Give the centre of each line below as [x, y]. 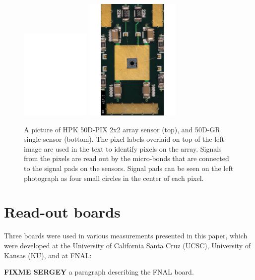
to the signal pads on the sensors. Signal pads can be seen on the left [129, 168]
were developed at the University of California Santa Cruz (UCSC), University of [127, 245]
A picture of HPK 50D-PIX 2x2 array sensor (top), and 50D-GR [122, 129]
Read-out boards [62, 212]
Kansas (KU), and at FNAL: [48, 255]
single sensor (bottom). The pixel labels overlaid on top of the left [124, 139]
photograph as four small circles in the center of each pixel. [114, 178]
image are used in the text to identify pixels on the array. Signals [123, 148]
